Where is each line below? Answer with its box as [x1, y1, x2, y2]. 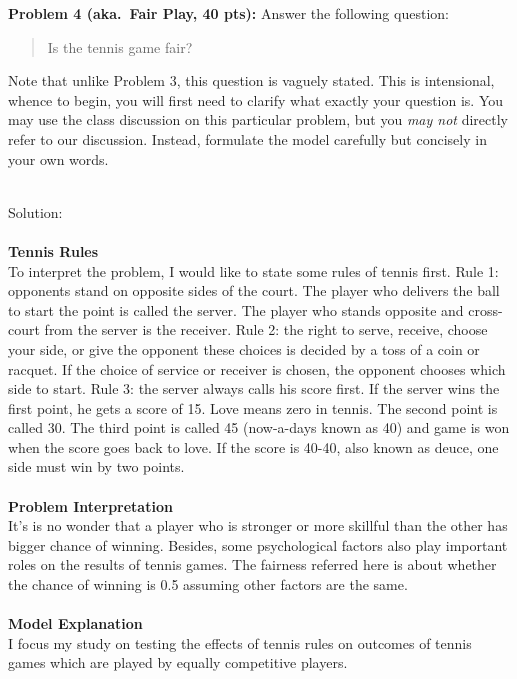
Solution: [8, 201, 63, 222]
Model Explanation [8, 613, 143, 634]
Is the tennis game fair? [47, 36, 193, 57]
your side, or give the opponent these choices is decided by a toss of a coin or [8, 338, 480, 359]
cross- [468, 299, 503, 320]
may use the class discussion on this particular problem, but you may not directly [8, 109, 508, 130]
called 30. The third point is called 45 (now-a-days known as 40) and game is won [8, 417, 510, 438]
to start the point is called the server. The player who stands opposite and [8, 299, 464, 320]
